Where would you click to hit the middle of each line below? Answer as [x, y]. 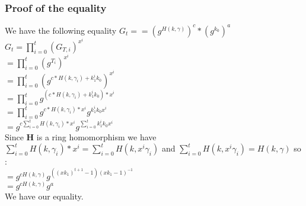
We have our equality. [44, 196]
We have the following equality [61, 30]
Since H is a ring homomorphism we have [81, 136]
